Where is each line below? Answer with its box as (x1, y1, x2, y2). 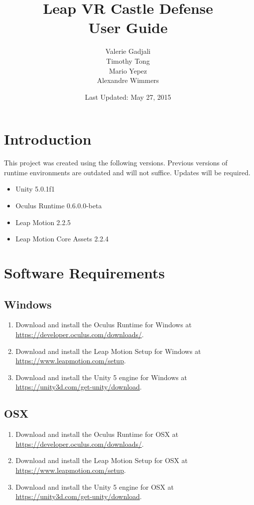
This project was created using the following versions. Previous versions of (4, 157, 228, 168)
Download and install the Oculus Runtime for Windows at (15, 319, 192, 330)
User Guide (88, 17, 168, 38)
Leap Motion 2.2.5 (15, 217, 71, 227)
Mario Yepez (109, 65, 147, 76)
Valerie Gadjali (105, 46, 151, 56)
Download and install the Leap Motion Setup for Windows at (15, 346, 201, 356)
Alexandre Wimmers (97, 75, 159, 85)
